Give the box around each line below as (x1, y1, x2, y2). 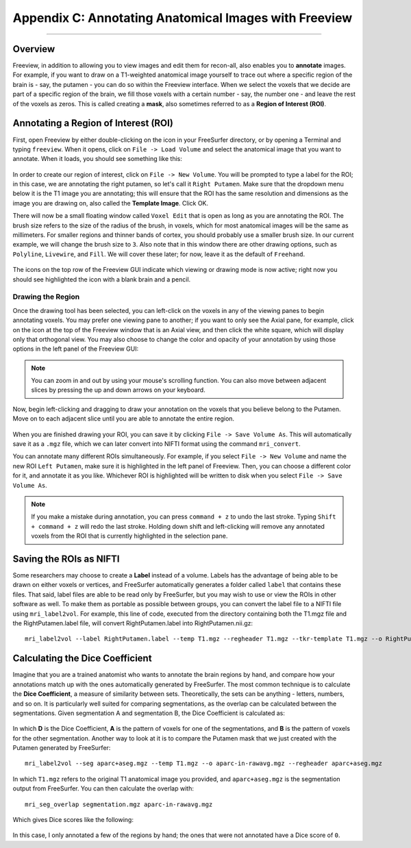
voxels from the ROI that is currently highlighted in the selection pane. (31, 532, 228, 540)
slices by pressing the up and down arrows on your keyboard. (31, 386, 206, 394)
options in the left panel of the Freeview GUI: (12, 345, 139, 353)
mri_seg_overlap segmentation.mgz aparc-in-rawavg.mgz (25, 800, 213, 808)
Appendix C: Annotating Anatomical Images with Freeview (12, 10, 353, 25)
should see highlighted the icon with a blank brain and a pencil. (12, 275, 191, 284)
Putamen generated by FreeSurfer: (12, 744, 111, 752)
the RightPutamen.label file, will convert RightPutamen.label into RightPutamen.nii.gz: (12, 619, 253, 627)
